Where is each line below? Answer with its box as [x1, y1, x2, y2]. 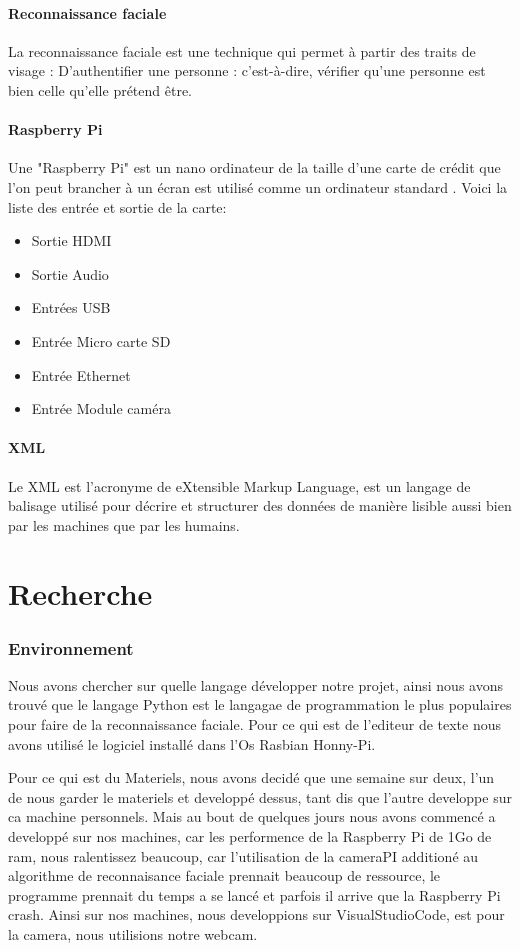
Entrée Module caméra [31, 398, 171, 419]
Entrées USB [31, 297, 111, 318]
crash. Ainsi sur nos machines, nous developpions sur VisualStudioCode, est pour [8, 904, 505, 925]
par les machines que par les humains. [8, 514, 240, 535]
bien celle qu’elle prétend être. [8, 79, 193, 100]
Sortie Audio [31, 263, 109, 284]
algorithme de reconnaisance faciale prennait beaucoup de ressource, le [8, 865, 441, 886]
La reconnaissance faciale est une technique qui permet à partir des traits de [8, 40, 476, 61]
